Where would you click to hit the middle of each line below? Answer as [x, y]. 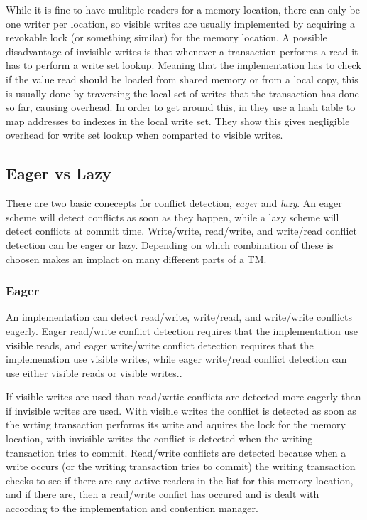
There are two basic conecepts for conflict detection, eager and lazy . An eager [174, 203]
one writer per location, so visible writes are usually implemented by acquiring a [181, 23]
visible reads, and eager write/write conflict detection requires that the [160, 345]
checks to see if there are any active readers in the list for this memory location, [180, 480]
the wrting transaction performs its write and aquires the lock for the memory [176, 424]
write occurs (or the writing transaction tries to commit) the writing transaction [181, 466]
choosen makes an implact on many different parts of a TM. [136, 259]
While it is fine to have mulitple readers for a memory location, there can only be [183, 9]
